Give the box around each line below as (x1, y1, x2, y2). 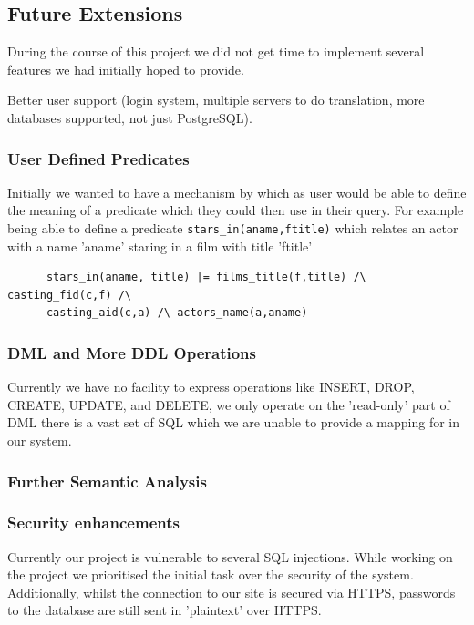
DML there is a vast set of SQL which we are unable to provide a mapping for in (7, 413, 460, 432)
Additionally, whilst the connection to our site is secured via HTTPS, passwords (7, 582, 456, 601)
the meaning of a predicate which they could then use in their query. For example (7, 200, 464, 220)
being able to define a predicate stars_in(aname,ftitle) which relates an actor (7, 218, 459, 237)
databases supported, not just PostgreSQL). (7, 108, 252, 127)
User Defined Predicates (7, 147, 190, 169)
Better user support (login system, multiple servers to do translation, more (7, 90, 425, 109)
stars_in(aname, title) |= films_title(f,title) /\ (46, 271, 366, 284)
